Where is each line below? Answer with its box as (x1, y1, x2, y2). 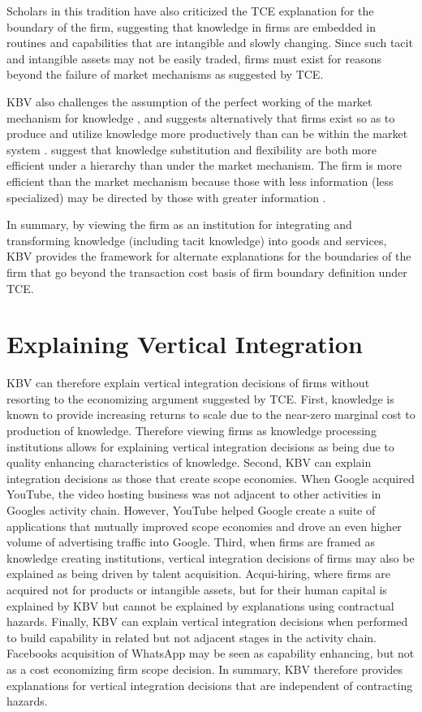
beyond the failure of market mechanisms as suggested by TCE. (6, 66, 324, 83)
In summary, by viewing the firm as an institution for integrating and (6, 216, 352, 233)
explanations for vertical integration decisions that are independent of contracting (6, 676, 413, 693)
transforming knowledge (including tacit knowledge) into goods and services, (6, 231, 387, 248)
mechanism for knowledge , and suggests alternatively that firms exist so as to (6, 109, 395, 126)
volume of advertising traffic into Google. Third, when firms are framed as (6, 533, 376, 550)
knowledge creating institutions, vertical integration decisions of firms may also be (6, 549, 415, 566)
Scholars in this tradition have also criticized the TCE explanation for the (6, 2, 374, 19)
